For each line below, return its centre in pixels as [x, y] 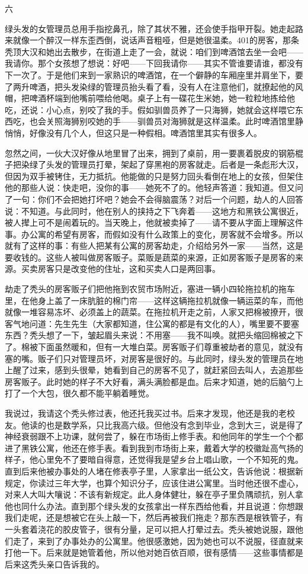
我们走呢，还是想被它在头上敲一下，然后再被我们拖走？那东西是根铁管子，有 [154, 517]
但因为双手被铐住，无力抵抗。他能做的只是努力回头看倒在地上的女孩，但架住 [154, 176]
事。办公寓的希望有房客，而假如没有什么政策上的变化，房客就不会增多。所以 [154, 234]
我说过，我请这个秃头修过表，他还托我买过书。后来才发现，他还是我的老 [146, 413]
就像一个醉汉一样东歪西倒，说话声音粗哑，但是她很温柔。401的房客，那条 [156, 40]
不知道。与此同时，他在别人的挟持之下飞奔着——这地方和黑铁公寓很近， [162, 211]
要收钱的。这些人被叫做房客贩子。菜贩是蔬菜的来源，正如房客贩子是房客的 [150, 257]
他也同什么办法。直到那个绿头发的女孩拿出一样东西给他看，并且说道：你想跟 [154, 506]
